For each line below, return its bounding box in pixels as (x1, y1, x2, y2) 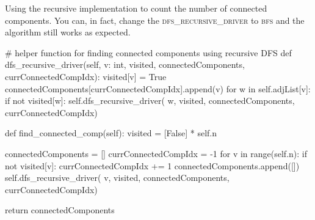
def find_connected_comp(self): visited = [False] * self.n (5, 127, 217, 139)
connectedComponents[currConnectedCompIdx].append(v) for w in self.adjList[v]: (5, 82, 311, 95)
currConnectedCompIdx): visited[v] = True (5, 70, 167, 82)
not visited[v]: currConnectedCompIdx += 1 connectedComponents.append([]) (5, 159, 300, 172)
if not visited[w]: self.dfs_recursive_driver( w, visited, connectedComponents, (5, 94, 295, 107)
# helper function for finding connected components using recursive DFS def (5, 46, 292, 59)
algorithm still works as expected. (5, 26, 131, 38)
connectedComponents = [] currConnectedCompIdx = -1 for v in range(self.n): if (5, 147, 307, 159)
